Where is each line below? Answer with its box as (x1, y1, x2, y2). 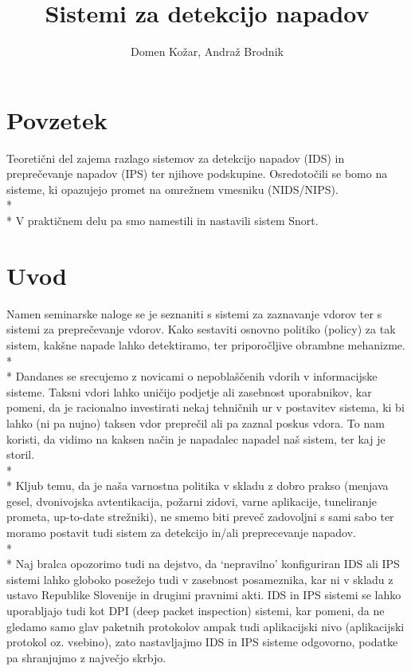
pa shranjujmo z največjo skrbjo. (6, 649, 166, 665)
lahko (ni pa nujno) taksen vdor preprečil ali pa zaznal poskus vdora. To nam (6, 414, 385, 431)
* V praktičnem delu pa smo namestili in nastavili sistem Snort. (6, 212, 319, 229)
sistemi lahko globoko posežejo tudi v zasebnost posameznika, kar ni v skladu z (6, 570, 393, 587)
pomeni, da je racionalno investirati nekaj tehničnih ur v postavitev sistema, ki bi (6, 399, 405, 416)
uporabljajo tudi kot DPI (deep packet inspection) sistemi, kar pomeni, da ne (6, 602, 385, 619)
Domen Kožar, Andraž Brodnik (131, 43, 284, 60)
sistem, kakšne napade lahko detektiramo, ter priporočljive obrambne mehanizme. (6, 336, 405, 353)
